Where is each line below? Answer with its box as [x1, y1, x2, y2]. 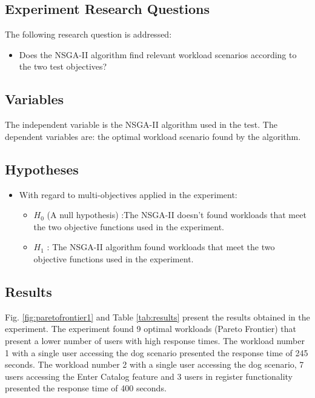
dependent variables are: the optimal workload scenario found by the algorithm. [5, 130, 301, 142]
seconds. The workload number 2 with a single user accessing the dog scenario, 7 [5, 358, 304, 371]
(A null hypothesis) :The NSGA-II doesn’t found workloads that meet [47, 208, 307, 221]
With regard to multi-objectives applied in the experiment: [19, 188, 237, 201]
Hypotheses [5, 159, 79, 178]
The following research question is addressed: [5, 28, 172, 41]
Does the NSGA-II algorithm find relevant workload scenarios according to [19, 48, 297, 61]
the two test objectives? [19, 60, 107, 73]
